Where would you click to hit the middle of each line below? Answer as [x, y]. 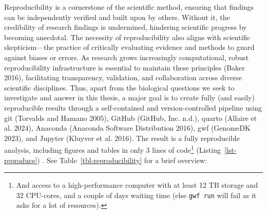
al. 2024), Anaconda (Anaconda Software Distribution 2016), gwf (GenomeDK [127, 128]
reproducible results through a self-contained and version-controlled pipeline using [133, 107]
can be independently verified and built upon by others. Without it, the [117, 17]
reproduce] [21, 160]
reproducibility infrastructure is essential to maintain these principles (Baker [125, 67]
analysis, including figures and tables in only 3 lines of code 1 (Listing [112, 149]
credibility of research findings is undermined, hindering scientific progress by [126, 27]
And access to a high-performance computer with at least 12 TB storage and [137, 185]
